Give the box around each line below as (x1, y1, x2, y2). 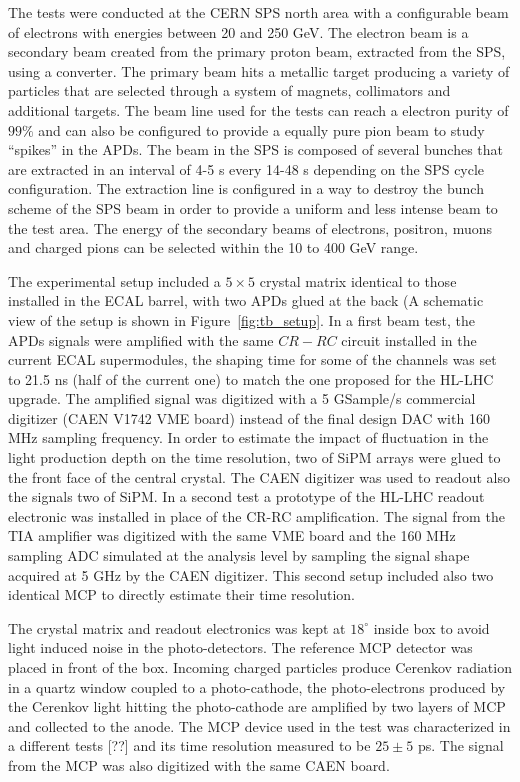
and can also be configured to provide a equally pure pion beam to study (38, 119, 485, 140)
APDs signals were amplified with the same (8, 329, 274, 350)
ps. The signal (417, 735, 504, 756)
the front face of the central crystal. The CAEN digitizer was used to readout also (8, 466, 510, 487)
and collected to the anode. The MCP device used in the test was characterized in (8, 715, 511, 736)
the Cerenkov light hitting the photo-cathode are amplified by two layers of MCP (8, 696, 506, 717)
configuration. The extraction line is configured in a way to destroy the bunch (8, 178, 484, 199)
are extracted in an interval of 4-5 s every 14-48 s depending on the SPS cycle (8, 158, 485, 179)
